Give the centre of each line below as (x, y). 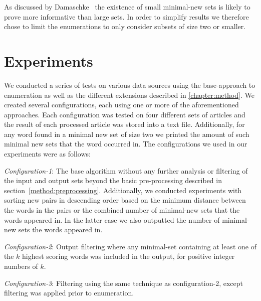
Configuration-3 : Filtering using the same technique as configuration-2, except (123, 283)
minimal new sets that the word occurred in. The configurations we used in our (126, 144)
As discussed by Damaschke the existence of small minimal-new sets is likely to (127, 7)
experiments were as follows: (47, 154)
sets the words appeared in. (60, 230)
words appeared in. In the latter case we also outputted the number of (112, 219)
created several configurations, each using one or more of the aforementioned (121, 105)
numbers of (21, 266)
